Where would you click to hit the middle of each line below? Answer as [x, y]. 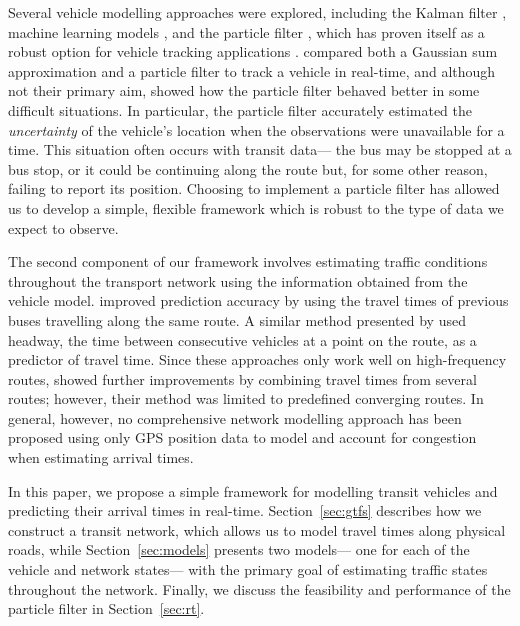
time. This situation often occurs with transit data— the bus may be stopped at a [260, 149]
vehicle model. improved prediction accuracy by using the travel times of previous [258, 300]
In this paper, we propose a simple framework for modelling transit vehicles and [253, 490]
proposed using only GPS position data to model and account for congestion [242, 437]
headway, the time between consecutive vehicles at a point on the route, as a [242, 339]
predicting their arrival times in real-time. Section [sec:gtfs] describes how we [245, 510]
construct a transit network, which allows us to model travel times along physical [257, 529]
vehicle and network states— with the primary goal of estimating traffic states [248, 569]
